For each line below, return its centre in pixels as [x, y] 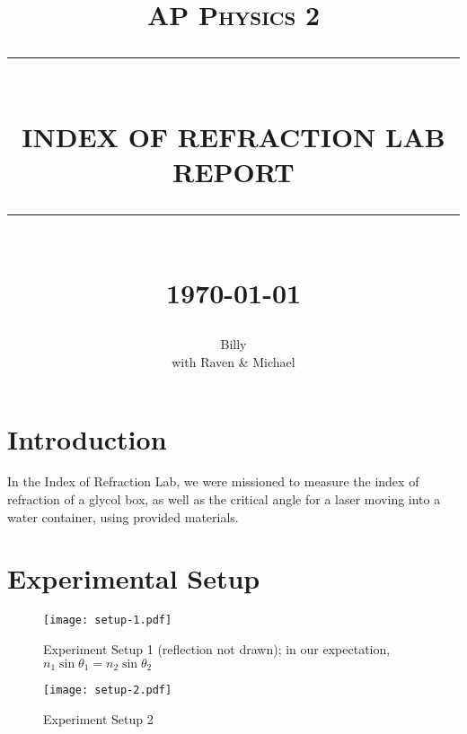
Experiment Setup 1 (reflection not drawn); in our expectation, [217, 649]
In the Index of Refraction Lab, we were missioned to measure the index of [213, 481]
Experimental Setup [134, 578]
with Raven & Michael [233, 361]
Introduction [87, 438]
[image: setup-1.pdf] [108, 620]
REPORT [233, 171]
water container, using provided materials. [123, 516]
